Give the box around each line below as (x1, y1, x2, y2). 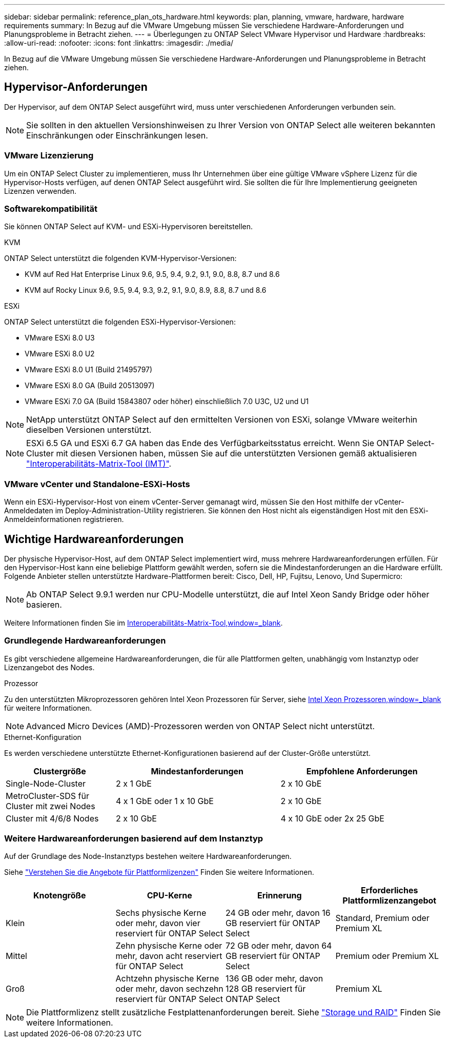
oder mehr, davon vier (115, 918, 200, 929)
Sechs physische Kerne (115, 908, 207, 918)
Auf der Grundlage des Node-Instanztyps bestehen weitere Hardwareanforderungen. (4, 852, 292, 861)
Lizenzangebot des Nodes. (4, 663, 95, 672)
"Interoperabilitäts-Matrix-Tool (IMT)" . (26, 458, 172, 469)
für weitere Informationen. (4, 703, 92, 712)
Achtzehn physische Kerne (115, 973, 219, 984)
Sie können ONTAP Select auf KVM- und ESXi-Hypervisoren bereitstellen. (4, 222, 253, 231)
